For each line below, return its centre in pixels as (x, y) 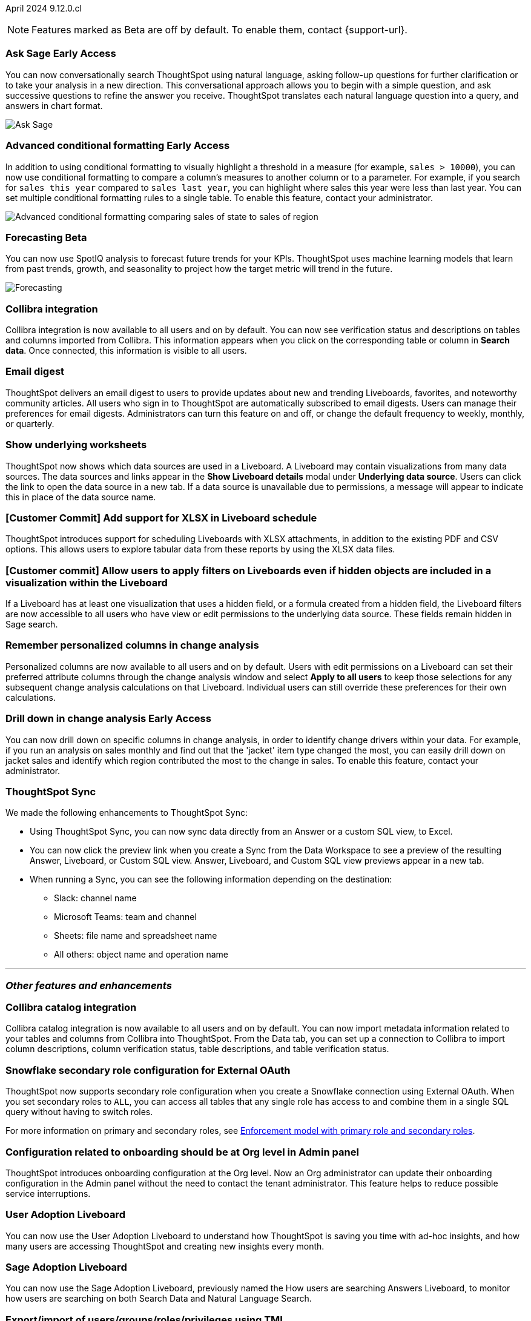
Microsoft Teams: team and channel (125, 917)
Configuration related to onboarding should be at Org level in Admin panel (182, 1152)
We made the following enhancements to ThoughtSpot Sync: (127, 813)
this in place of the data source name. (81, 497)
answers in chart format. (54, 105)
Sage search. (32, 624)
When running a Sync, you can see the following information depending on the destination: (211, 879)
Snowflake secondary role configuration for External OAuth (148, 1070)
